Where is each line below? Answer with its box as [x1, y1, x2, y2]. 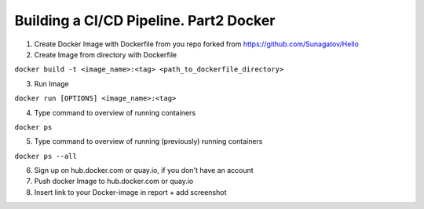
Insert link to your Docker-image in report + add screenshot [34, 187, 227, 196]
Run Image [34, 79, 70, 88]
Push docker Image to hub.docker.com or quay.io [34, 177, 194, 186]
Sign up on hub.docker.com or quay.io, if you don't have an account [34, 166, 254, 175]
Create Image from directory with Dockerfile [34, 49, 177, 59]
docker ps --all [14, 152, 78, 160]
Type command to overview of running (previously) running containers [34, 137, 263, 146]
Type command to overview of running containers [34, 108, 196, 117]
